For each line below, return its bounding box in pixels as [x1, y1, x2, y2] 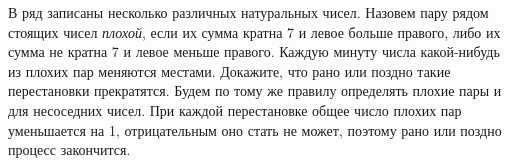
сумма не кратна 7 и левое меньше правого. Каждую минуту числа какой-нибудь [8, 41, 500, 62]
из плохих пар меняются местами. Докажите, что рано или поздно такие [8, 60, 451, 81]
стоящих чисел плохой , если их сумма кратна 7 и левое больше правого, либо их [8, 21, 501, 42]
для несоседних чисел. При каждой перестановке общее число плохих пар [8, 99, 462, 120]
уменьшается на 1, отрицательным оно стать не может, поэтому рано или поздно [8, 119, 502, 140]
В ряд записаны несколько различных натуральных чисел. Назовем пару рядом [8, 2, 489, 22]
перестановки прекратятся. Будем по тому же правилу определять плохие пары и [8, 80, 502, 101]
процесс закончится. [8, 139, 131, 160]
